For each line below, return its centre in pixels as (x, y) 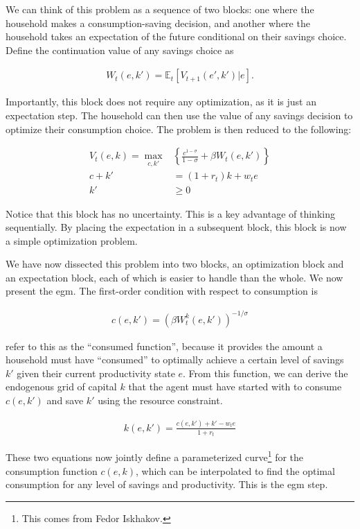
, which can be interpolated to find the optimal (235, 470)
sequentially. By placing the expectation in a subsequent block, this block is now (176, 227)
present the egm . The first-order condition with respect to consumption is (162, 291)
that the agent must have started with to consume (235, 387)
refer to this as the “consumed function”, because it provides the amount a (164, 346)
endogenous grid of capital (61, 387)
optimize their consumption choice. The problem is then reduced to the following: (179, 129)
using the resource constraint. (160, 400)
